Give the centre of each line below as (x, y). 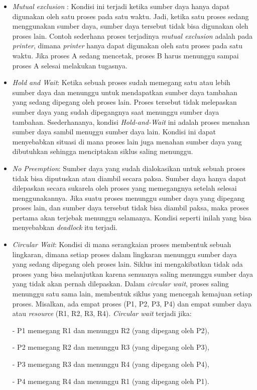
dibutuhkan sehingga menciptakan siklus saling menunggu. (103, 151)
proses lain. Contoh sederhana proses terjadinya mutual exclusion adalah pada (133, 35)
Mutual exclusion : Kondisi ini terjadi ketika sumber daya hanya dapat (121, 6)
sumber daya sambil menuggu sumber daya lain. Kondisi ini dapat (114, 132)
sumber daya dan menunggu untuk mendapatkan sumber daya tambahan (125, 92)
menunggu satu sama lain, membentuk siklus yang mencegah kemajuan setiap (132, 294)
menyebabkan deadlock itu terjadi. (65, 227)
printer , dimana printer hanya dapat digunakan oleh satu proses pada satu (127, 46)
